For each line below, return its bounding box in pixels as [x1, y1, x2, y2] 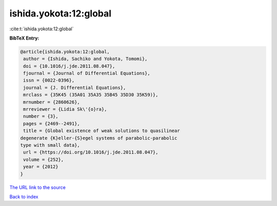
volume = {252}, [23, 157, 64, 162]
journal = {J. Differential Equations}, [23, 85, 126, 90]
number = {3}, [23, 114, 58, 119]
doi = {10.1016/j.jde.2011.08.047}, [23, 63, 115, 69]
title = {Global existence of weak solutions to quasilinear [23, 128, 180, 134]
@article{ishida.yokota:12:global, [20, 49, 110, 54]
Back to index [9, 193, 38, 200]
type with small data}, [20, 142, 81, 148]
